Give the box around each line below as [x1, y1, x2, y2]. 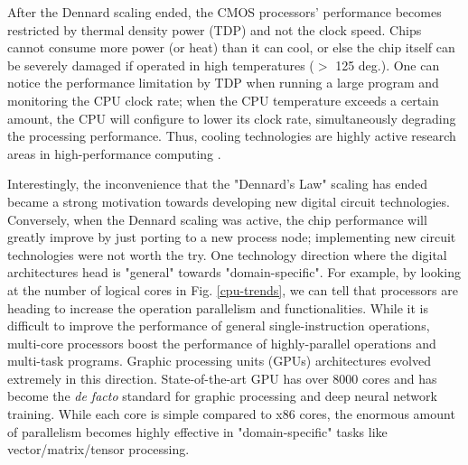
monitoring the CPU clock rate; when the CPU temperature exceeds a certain [7, 90, 439, 109]
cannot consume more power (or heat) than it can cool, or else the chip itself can [7, 38, 455, 57]
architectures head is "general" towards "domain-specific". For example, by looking [7, 263, 461, 282]
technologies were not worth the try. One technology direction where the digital [7, 245, 447, 264]
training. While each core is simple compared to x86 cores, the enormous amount [7, 405, 455, 423]
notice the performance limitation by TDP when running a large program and [7, 73, 439, 92]
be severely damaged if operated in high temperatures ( [7, 55, 314, 74]
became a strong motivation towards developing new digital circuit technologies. [7, 191, 450, 210]
